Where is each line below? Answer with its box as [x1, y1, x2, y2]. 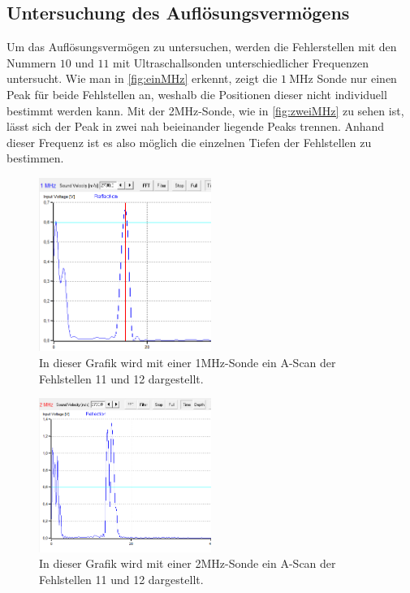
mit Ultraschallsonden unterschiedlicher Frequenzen [113, 54, 369, 71]
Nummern [6, 54, 57, 71]
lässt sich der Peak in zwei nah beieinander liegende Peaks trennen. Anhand [6, 118, 385, 135]
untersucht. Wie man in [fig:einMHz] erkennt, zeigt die [6, 70, 278, 87]
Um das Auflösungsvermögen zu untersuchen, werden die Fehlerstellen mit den [6, 38, 397, 55]
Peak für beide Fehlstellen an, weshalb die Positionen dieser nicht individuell [6, 85, 387, 102]
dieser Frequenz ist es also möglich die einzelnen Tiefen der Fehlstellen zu [6, 133, 372, 150]
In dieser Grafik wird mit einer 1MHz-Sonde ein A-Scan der [39, 353, 336, 370]
